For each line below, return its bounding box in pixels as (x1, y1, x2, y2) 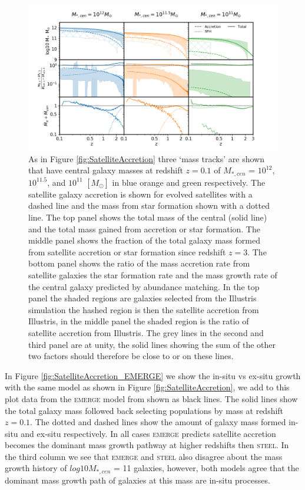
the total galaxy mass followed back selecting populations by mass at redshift (5, 404, 284, 416)
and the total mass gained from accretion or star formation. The (28, 222, 260, 235)
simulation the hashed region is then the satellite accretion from (28, 303, 259, 315)
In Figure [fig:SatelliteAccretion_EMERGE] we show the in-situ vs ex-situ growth (5, 369, 301, 382)
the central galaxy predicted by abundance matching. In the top (28, 280, 260, 292)
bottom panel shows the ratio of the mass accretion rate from (28, 257, 250, 269)
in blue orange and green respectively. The (112, 176, 266, 188)
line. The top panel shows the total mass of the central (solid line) (28, 211, 267, 223)
